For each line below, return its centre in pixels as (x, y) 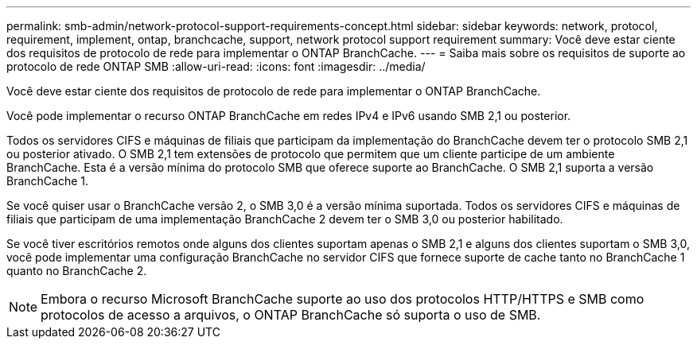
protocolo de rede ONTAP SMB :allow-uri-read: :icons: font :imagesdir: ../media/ (216, 66)
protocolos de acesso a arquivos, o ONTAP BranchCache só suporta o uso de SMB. (291, 315)
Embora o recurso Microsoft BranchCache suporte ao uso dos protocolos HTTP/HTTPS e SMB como (343, 299)
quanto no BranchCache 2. (77, 271)
